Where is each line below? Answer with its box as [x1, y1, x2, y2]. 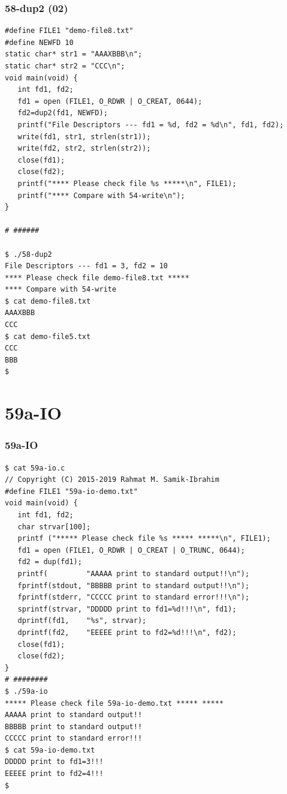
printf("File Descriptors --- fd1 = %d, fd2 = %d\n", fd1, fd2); [17, 120, 284, 129]
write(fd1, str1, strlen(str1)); [17, 132, 151, 141]
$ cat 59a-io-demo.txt [5, 745, 95, 754]
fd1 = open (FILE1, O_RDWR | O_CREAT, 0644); [17, 97, 203, 106]
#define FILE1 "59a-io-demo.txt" [5, 487, 138, 496]
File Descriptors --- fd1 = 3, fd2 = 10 [5, 262, 168, 271]
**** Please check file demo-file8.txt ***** [5, 273, 189, 282]
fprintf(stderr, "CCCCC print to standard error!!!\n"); [17, 593, 250, 602]
